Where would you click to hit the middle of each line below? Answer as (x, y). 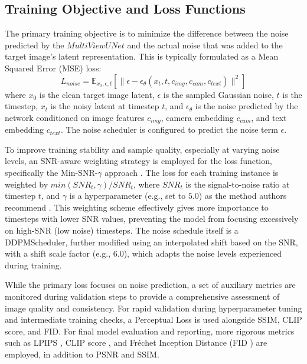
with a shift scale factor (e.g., (58, 253)
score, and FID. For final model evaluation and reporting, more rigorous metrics (150, 331)
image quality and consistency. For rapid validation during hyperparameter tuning (153, 308)
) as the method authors (243, 196)
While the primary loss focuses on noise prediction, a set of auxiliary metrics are (150, 285)
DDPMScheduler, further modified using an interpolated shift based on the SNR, (151, 242)
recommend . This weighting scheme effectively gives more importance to (137, 207)
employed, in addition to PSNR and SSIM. (82, 354)
